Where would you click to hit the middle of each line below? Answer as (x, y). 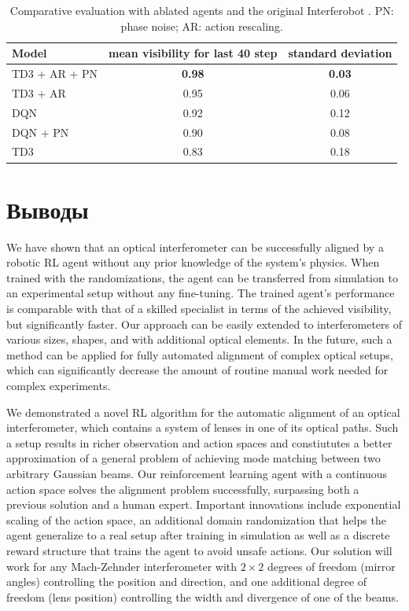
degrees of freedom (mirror (331, 566)
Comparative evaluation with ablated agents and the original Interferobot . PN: (202, 10)
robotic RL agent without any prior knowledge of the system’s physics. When (193, 262)
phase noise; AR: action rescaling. (202, 26)
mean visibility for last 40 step (193, 53)
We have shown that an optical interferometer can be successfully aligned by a (195, 247)
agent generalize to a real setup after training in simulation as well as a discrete (198, 535)
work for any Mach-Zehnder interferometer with (122, 566)
